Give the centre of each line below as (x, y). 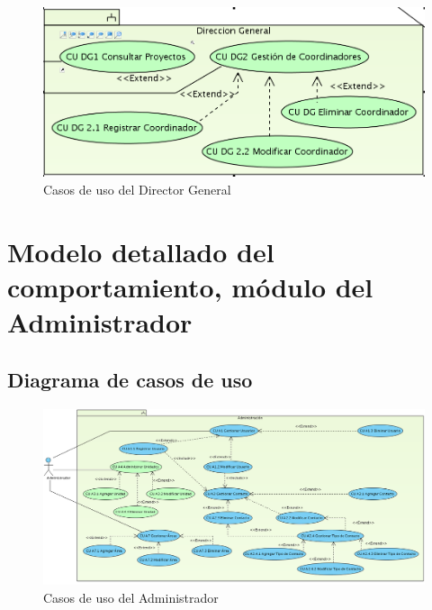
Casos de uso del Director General (137, 190)
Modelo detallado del (141, 251)
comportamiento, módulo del (190, 287)
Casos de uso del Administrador (131, 598)
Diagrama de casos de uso (130, 379)
